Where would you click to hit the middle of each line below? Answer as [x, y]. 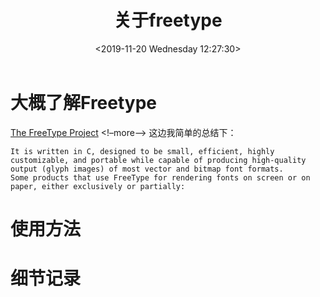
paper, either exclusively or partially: [98, 186]
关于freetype [168, 20]
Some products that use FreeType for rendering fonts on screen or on [160, 177]
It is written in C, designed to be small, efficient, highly [142, 151]
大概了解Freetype [84, 102]
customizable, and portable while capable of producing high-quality [158, 160]
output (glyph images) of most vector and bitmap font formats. [147, 169]
